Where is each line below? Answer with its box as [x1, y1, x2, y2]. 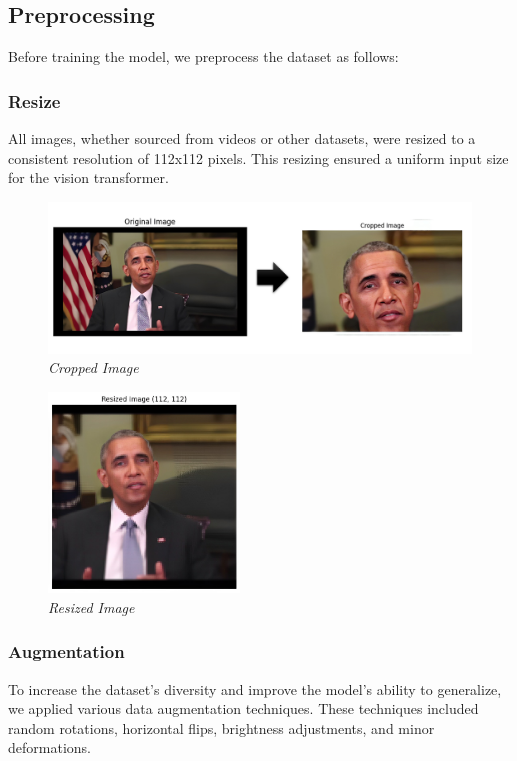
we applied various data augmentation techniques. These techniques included [8, 698, 479, 719]
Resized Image [48, 596, 135, 617]
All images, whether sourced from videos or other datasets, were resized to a [8, 128, 476, 149]
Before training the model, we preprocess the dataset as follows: [8, 46, 399, 67]
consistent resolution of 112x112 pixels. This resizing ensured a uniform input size [8, 147, 509, 168]
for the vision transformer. [8, 167, 169, 188]
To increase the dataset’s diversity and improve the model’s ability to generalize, [8, 678, 502, 699]
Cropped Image [48, 357, 139, 378]
